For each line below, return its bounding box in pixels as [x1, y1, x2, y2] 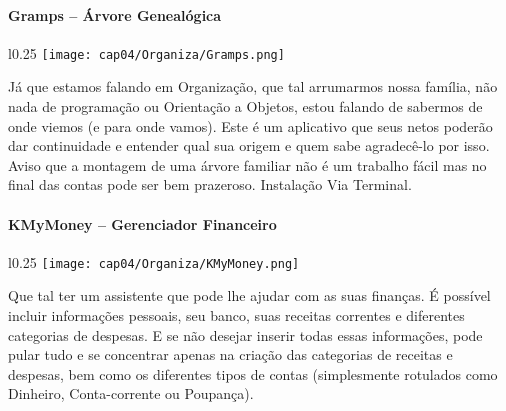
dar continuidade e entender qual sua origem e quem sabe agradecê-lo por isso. [8, 135, 490, 156]
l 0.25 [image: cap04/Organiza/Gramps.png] [8, 42, 285, 63]
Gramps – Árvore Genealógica [8, 4, 222, 25]
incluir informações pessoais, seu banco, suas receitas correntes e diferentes [8, 305, 465, 326]
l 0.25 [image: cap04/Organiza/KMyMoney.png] [8, 251, 300, 272]
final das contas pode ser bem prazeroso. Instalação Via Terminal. [8, 174, 412, 195]
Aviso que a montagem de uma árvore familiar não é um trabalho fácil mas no [8, 154, 487, 175]
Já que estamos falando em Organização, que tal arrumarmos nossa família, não [8, 76, 498, 97]
